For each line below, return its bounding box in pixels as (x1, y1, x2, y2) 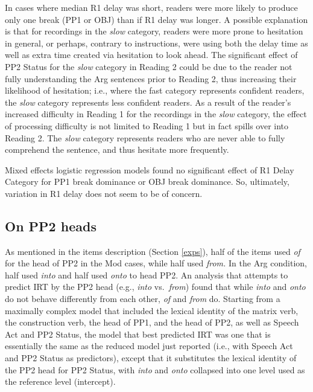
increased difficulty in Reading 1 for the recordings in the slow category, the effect (5, 108, 307, 120)
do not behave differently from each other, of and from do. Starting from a (5, 292, 280, 305)
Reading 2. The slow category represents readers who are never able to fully (5, 131, 285, 144)
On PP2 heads (5, 216, 96, 235)
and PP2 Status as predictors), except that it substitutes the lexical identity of (5, 352, 297, 364)
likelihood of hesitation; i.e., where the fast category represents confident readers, (5, 84, 305, 97)
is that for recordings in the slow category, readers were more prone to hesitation (5, 25, 303, 37)
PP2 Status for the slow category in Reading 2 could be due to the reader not (5, 60, 292, 72)
